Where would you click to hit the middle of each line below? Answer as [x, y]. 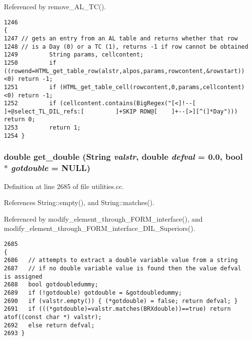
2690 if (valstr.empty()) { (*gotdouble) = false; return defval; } [121, 301]
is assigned [23, 276]
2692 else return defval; [49, 325]
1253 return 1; [42, 128]
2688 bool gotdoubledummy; [51, 285]
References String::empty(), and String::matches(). [79, 202]
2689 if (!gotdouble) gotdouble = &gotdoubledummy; [93, 293]
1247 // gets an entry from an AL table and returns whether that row [121, 38]
